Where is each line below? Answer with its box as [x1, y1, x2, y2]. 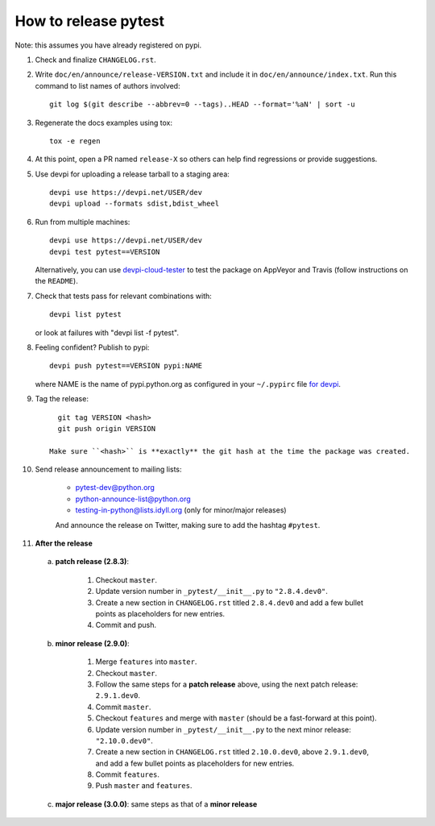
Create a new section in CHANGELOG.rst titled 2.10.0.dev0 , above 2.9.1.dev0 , [95, 747, 370, 757]
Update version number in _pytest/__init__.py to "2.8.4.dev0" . [95, 587, 328, 596]
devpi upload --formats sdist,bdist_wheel [49, 199, 220, 209]
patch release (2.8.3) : [55, 557, 129, 567]
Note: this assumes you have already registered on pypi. [14, 40, 202, 50]
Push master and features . [95, 781, 193, 791]
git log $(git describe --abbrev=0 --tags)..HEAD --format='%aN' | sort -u [49, 100, 355, 109]
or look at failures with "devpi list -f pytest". [35, 327, 179, 338]
